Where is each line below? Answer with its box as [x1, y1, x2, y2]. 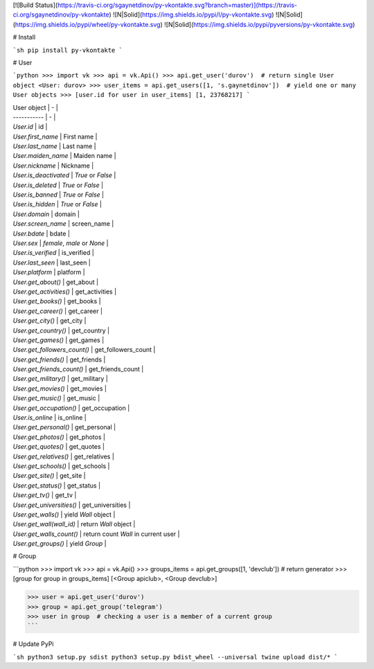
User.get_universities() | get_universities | [12, 501, 131, 509]
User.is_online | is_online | [12, 413, 87, 422]
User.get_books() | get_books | [12, 297, 101, 305]
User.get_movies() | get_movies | [12, 384, 107, 393]
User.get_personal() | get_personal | [12, 423, 116, 431]
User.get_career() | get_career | [12, 307, 103, 315]
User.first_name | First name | [12, 132, 98, 141]
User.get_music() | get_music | [12, 394, 100, 402]
